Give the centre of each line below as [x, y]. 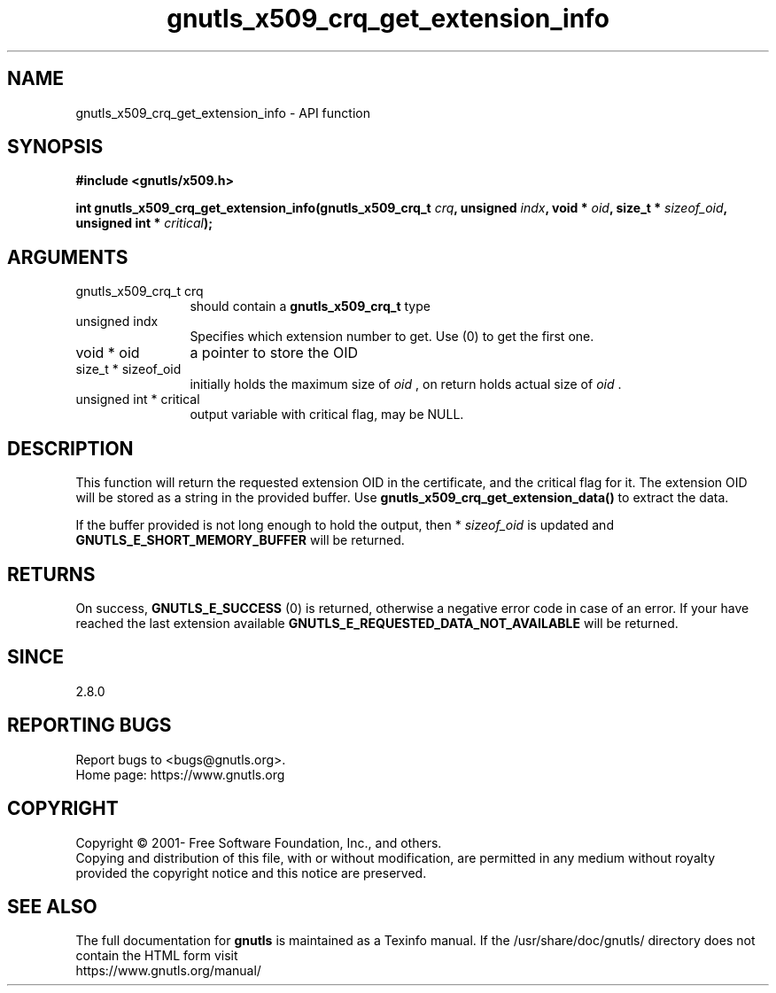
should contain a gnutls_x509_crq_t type [310, 306]
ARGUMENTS [68, 257]
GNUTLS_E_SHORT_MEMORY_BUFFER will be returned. [240, 540]
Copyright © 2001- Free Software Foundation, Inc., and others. [259, 842]
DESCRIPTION [70, 448]
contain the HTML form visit [157, 956]
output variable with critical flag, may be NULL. [327, 415]
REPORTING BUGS [89, 725]
